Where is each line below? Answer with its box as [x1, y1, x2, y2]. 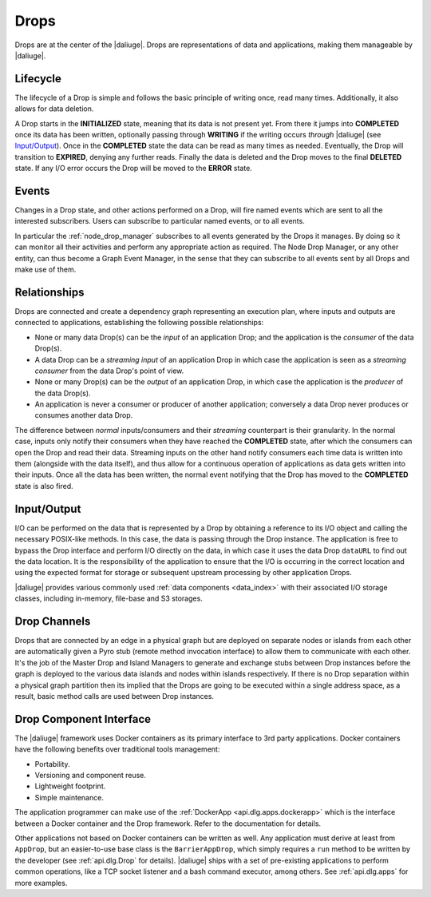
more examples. [14, 878, 68, 887]
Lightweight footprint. [34, 781, 106, 791]
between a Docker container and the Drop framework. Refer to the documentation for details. [14, 819, 322, 828]
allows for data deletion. [14, 104, 94, 113]
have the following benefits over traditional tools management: [14, 744, 220, 754]
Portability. [34, 759, 71, 768]
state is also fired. [14, 481, 73, 490]
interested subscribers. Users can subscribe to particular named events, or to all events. [14, 216, 305, 226]
